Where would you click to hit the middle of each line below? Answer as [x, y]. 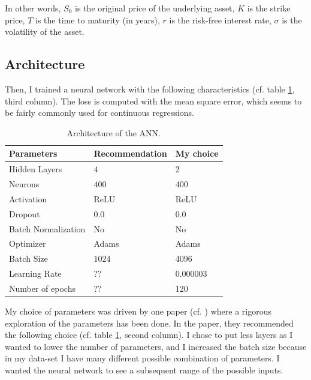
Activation [28, 198]
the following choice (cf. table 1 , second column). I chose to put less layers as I [149, 335]
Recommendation [130, 153]
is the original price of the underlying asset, [155, 8]
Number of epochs [42, 288]
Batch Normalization [47, 228]
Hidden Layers [36, 169]
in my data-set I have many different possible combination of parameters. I [142, 358]
